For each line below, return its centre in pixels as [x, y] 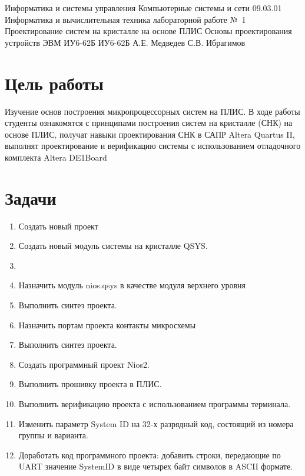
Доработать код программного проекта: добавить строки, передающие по [150, 455]
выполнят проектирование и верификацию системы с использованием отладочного [153, 146]
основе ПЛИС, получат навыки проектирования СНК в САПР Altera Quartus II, [150, 134]
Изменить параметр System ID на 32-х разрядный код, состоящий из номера [156, 423]
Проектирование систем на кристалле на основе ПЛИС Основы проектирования [148, 31]
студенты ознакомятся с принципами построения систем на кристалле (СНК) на [149, 123]
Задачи [31, 197]
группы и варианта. [53, 435]
